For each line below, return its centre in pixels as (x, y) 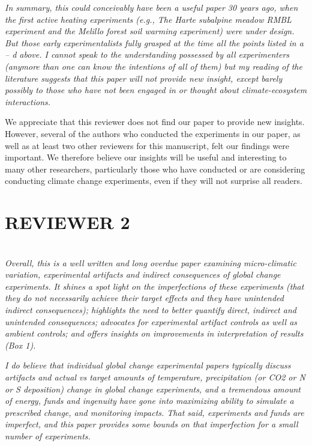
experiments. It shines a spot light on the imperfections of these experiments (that (154, 286)
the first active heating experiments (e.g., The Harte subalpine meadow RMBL (148, 19)
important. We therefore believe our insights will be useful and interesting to (146, 157)
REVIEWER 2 (67, 222)
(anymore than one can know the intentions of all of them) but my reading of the (154, 66)
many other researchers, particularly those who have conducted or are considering (155, 169)
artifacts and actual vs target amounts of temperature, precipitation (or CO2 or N (155, 377)
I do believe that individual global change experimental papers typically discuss (148, 365)
